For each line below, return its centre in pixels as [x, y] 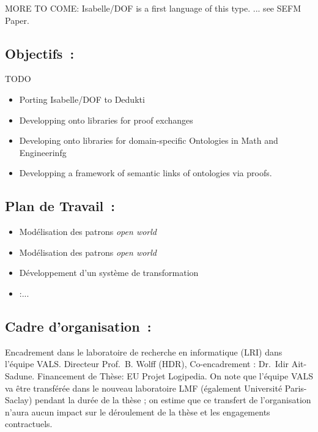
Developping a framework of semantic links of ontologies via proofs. [146, 173]
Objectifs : [40, 53]
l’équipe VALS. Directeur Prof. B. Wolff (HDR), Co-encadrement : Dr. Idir [147, 364]
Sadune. [20, 375]
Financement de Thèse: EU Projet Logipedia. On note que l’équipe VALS [175, 375]
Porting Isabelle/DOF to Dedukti [82, 99]
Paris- [296, 388]
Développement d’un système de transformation [109, 273]
